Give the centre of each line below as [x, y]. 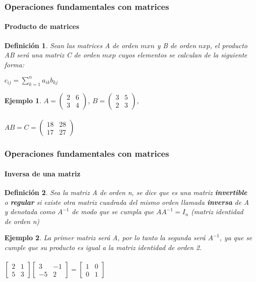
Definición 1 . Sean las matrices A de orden [71, 45]
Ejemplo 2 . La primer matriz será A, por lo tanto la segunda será [105, 238]
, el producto [229, 45]
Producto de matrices [42, 26]
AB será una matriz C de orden [52, 55]
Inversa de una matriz [43, 173]
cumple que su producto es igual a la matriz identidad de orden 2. [103, 247]
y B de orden [176, 45]
